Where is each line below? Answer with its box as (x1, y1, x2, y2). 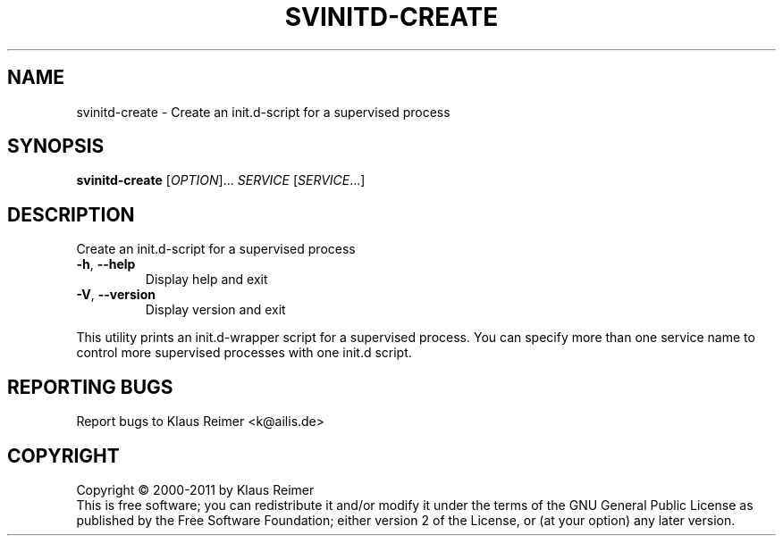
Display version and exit (145, 302, 286, 318)
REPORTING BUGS (7, 375, 173, 398)
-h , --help (76, 256, 136, 272)
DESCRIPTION (7, 203, 135, 226)
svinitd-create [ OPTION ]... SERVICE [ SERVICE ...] (76, 172, 366, 188)
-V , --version (76, 287, 156, 303)
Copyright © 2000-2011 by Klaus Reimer (76, 481, 315, 497)
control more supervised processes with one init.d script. (76, 345, 412, 361)
